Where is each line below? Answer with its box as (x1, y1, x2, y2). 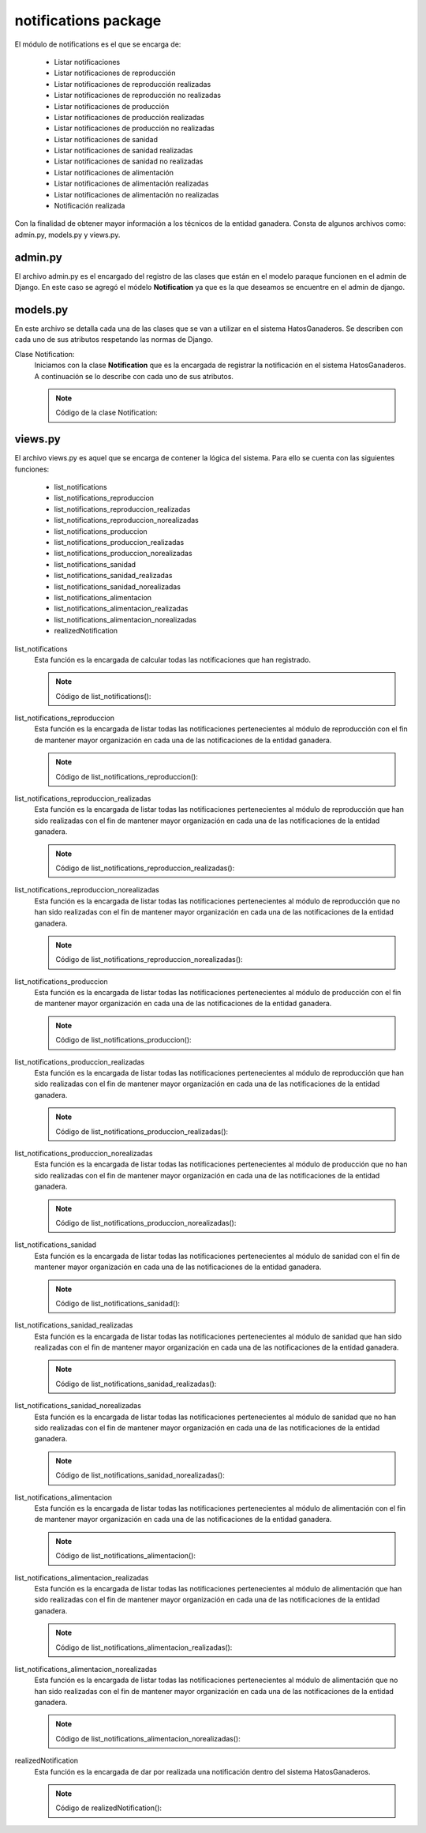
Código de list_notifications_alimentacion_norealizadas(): (55, 1733, 241, 1743)
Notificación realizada (54, 201, 125, 211)
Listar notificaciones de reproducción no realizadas (54, 91, 221, 100)
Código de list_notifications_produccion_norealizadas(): (55, 1218, 237, 1227)
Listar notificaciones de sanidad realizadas (54, 146, 193, 156)
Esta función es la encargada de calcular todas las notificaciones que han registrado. (34, 655, 312, 664)
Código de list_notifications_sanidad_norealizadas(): (55, 1471, 225, 1480)
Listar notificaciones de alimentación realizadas (54, 178, 209, 189)
